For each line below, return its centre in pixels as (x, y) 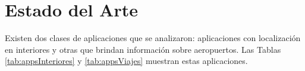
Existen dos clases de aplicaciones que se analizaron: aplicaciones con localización (153, 38)
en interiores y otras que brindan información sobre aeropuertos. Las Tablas (143, 49)
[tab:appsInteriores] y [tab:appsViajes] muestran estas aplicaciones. (126, 61)
